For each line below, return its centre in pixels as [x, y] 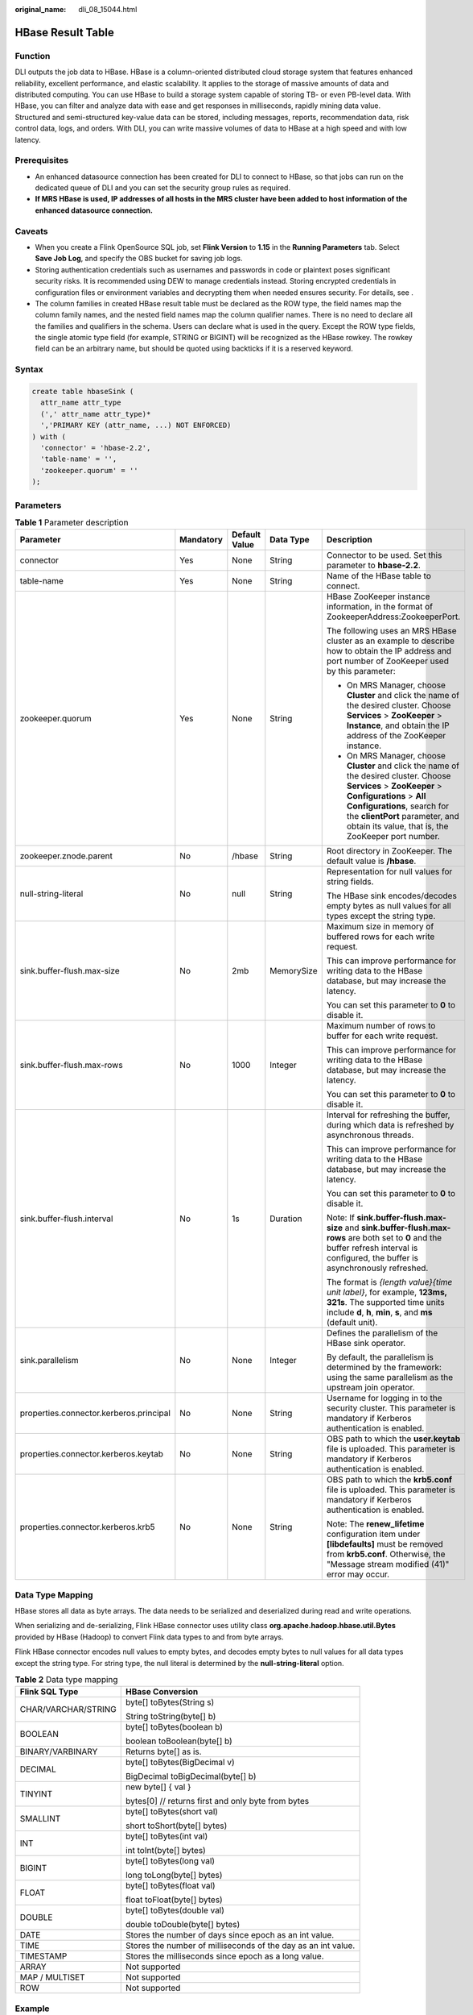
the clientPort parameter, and [403, 816]
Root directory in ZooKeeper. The [389, 851]
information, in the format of [380, 607]
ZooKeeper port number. [393, 837]
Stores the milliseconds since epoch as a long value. [225, 1956]
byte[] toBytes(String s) [170, 1702]
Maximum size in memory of [380, 927]
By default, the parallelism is [380, 1357]
